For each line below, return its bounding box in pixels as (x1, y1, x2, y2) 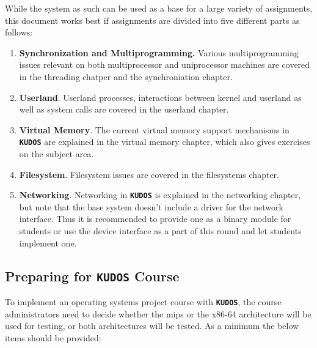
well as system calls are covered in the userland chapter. (19, 103, 229, 116)
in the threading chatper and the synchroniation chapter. (19, 70, 233, 83)
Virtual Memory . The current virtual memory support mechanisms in (19, 123, 290, 136)
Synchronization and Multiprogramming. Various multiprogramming (19, 46, 299, 59)
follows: (5, 26, 33, 39)
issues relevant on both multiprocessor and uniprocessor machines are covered (19, 58, 310, 71)
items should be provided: (5, 331, 101, 344)
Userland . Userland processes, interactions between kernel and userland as (19, 91, 302, 103)
